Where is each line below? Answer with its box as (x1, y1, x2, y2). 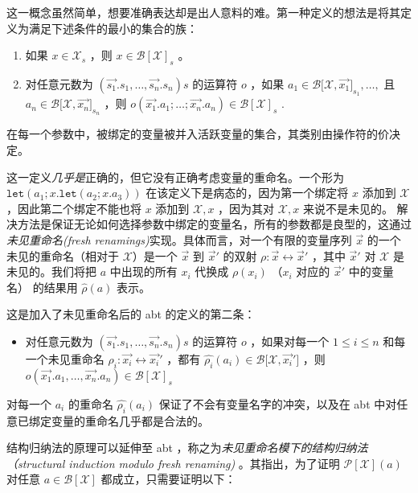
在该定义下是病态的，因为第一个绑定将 (145, 184, 349, 201)
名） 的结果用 (6, 278, 78, 295)
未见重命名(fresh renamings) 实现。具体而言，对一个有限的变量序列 (6, 231, 352, 248)
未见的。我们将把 (6, 263, 96, 280)
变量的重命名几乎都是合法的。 (51, 412, 209, 429)
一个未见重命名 (25, 350, 104, 367)
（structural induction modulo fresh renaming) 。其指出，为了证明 (6, 454, 340, 471)
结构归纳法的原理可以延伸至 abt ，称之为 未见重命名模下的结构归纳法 (6, 439, 368, 456)
